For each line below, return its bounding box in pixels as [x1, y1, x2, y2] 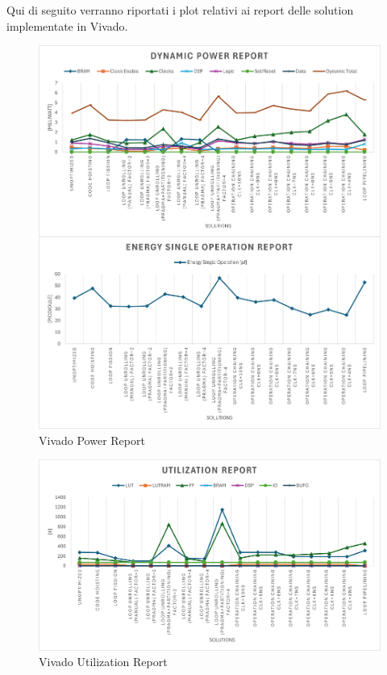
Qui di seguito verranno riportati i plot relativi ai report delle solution [6, 2, 354, 18]
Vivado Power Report [39, 431, 145, 448]
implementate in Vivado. [6, 17, 128, 34]
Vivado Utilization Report [39, 653, 168, 670]
